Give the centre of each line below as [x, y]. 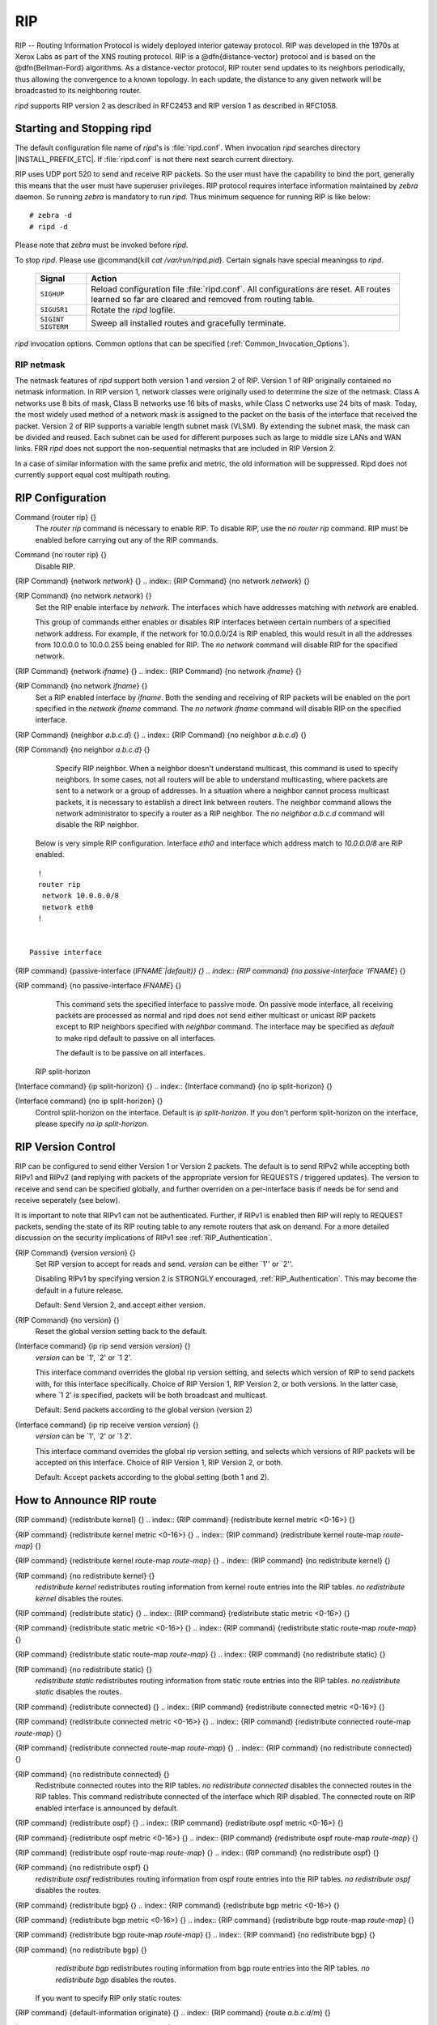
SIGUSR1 [54, 310]
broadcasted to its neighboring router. [78, 91]
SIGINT [52, 319]
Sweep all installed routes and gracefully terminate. [189, 322]
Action [104, 278]
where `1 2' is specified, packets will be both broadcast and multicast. [151, 1395]
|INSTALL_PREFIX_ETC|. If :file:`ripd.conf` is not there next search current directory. [155, 159]
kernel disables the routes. [79, 1598]
